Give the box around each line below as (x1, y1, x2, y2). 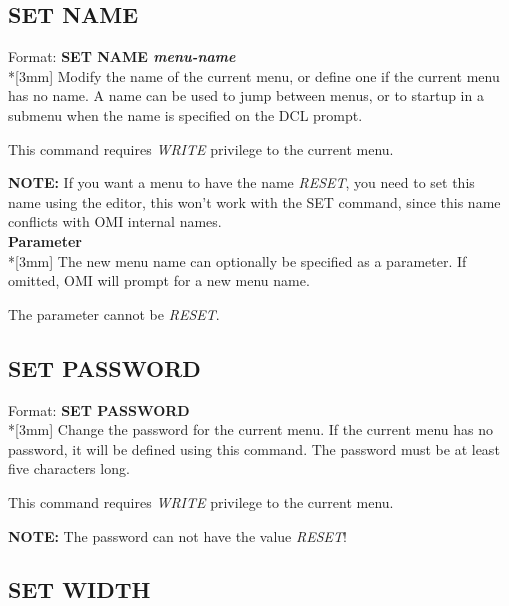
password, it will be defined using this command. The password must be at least (8, 438, 500, 459)
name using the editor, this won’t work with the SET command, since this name (8, 191, 501, 212)
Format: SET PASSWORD (8, 399, 190, 420)
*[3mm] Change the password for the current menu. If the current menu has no (8, 419, 494, 440)
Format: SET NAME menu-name (8, 46, 236, 67)
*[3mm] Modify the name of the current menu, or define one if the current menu (8, 65, 500, 86)
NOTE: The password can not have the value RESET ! (8, 525, 347, 546)
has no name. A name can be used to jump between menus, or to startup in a (8, 85, 484, 106)
